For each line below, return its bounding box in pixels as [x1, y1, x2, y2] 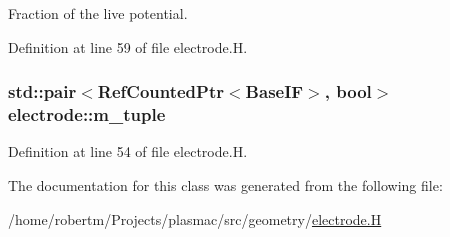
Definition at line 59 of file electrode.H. [8, 36, 248, 57]
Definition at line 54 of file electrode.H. [8, 141, 248, 162]
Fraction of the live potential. [8, 3, 188, 23]
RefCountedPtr [97, 79, 224, 104]
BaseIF [245, 79, 304, 104]
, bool [324, 79, 372, 104]
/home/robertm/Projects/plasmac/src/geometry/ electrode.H [8, 208, 382, 229]
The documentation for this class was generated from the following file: [8, 174, 443, 195]
